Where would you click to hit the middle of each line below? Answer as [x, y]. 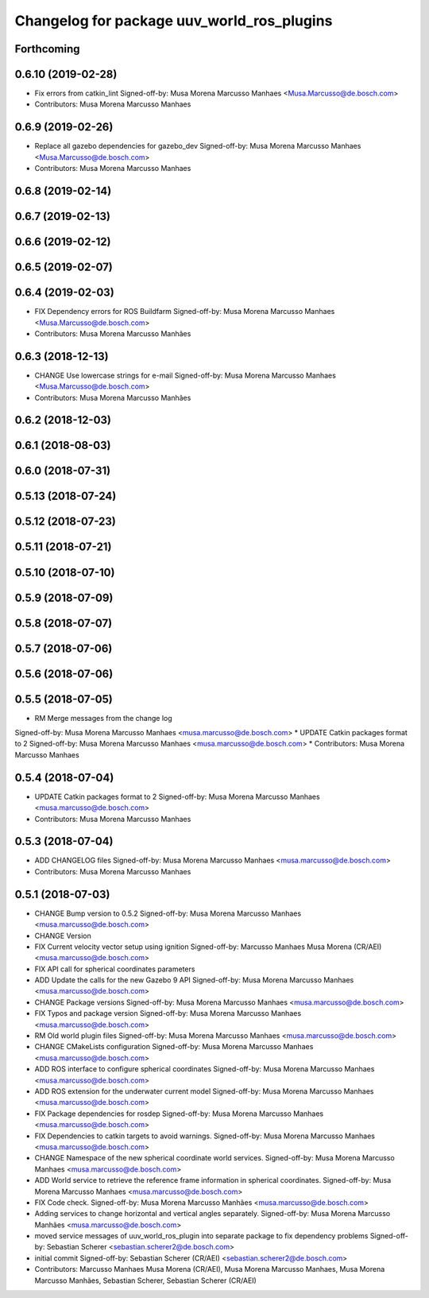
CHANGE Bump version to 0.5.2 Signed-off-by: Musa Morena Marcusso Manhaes [168, 913]
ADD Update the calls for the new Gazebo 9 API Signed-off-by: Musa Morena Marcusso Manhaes [194, 980]
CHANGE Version [63, 936]
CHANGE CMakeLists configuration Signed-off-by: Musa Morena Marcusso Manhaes [174, 1047]
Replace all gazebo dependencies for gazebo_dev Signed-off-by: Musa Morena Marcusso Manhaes [198, 146]
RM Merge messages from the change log [103, 718]
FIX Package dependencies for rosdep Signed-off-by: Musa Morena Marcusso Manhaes [179, 1114]
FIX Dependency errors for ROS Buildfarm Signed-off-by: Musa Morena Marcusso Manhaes [185, 312]
